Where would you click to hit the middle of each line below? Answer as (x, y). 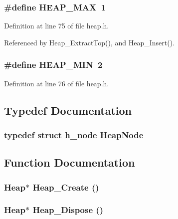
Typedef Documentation (68, 110)
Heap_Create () (66, 187)
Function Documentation (70, 162)
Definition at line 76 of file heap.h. (57, 83)
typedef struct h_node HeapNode (74, 134)
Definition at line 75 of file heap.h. (57, 26)
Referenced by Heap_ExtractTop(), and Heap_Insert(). (89, 42)
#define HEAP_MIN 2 (53, 65)
